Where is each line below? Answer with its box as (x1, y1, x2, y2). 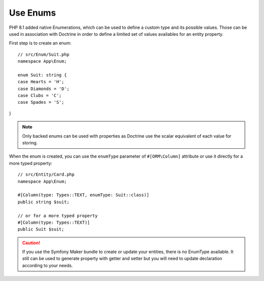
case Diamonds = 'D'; (18, 86, 69, 92)
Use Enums (9, 7, 56, 18)
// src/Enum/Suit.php (18, 51, 69, 57)
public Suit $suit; (18, 227, 65, 232)
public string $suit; (18, 199, 69, 205)
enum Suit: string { (18, 72, 67, 78)
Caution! (22, 240, 41, 246)
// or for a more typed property (18, 213, 98, 218)
